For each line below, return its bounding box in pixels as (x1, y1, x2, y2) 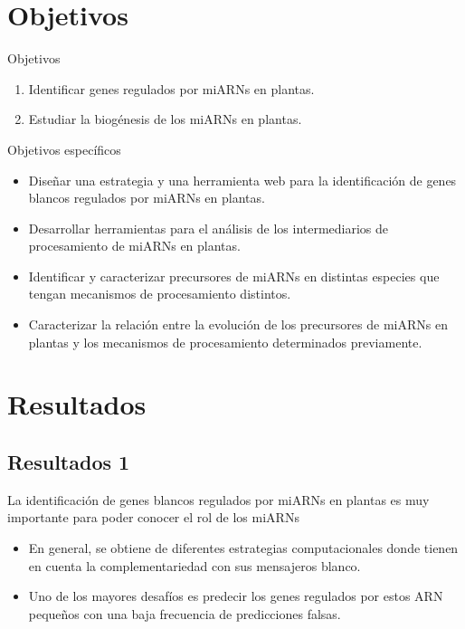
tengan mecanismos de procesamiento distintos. (28, 284, 291, 303)
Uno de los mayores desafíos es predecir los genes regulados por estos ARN (28, 586, 443, 605)
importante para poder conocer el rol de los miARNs (7, 508, 299, 527)
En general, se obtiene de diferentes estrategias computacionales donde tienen (28, 538, 459, 558)
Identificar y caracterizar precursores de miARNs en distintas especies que (28, 266, 440, 285)
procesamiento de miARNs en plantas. (28, 236, 241, 255)
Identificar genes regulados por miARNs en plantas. (28, 79, 315, 98)
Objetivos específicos (7, 139, 121, 158)
